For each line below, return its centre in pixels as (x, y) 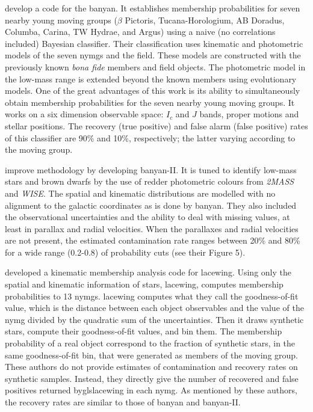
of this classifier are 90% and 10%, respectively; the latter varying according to (150, 137)
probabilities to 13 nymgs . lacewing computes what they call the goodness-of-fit (152, 296)
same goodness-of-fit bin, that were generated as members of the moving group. (152, 355)
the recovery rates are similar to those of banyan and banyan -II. (123, 402)
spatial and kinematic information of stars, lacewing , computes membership (144, 284)
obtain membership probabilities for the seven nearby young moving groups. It (150, 102)
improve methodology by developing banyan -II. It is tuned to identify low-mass (151, 169)
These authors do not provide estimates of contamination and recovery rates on (151, 367)
